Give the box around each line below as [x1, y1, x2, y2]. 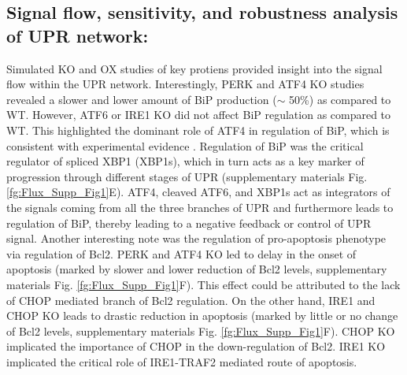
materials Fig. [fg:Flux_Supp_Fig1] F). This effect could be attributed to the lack [6, 276, 401, 292]
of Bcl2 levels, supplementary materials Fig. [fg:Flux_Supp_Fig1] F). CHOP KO [6, 322, 395, 339]
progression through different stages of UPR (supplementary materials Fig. [6, 168, 368, 184]
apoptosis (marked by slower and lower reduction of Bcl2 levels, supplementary [6, 261, 387, 277]
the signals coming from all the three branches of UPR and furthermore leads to [6, 199, 394, 215]
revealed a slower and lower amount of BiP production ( [6, 91, 277, 107]
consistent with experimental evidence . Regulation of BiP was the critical [6, 137, 364, 154]
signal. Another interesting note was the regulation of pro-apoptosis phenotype [6, 230, 387, 247]
